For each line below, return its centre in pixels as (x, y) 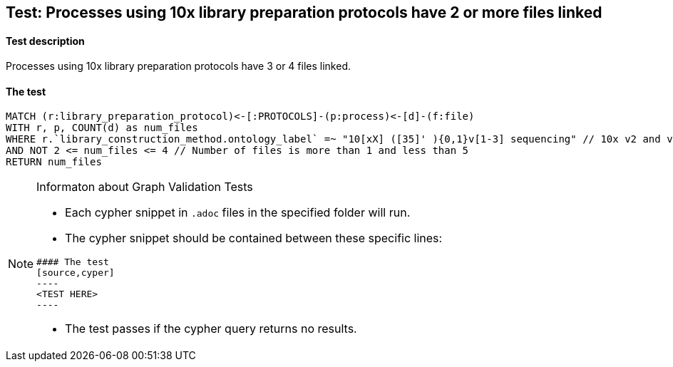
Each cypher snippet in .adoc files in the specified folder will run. (238, 213)
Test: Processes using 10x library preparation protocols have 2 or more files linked (304, 12)
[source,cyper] (76, 273)
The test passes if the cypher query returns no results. (211, 329)
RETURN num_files (54, 162)
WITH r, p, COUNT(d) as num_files (102, 128)
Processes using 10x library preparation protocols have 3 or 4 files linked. (178, 66)
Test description (45, 41)
